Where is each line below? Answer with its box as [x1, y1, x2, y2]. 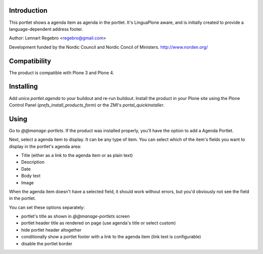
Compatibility [9, 57, 51, 65]
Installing [9, 82, 38, 91]
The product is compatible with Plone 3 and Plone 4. [9, 70, 114, 76]
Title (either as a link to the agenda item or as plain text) [21, 152, 133, 158]
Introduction [9, 6, 48, 15]
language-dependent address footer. [9, 26, 83, 32]
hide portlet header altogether [21, 227, 82, 233]
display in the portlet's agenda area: [9, 143, 81, 149]
